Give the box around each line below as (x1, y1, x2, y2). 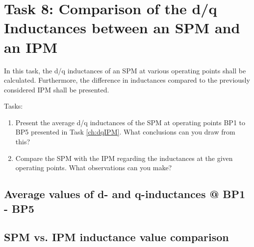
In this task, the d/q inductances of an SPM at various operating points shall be (4, 65, 246, 75)
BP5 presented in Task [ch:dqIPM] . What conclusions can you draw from (15, 127, 235, 137)
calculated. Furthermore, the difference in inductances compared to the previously (4, 75, 250, 85)
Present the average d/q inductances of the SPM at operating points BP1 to (15, 117, 245, 127)
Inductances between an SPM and (4, 18, 240, 38)
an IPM (4, 37, 58, 57)
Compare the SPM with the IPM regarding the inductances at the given (15, 153, 233, 163)
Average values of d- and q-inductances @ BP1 (4, 186, 246, 202)
